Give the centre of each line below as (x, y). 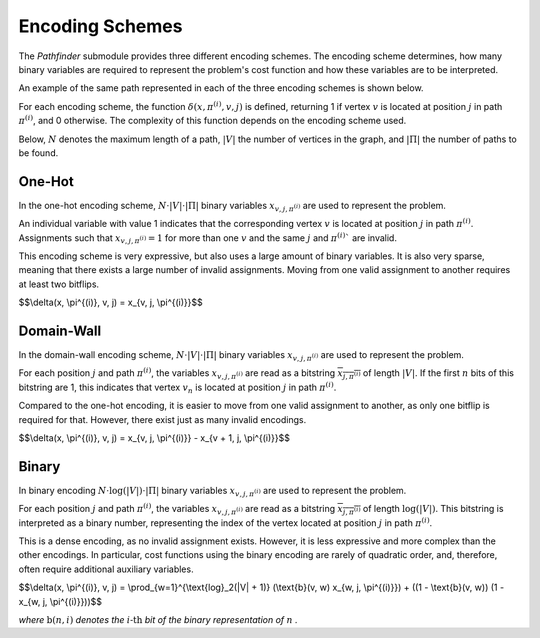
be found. (38, 152)
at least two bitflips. (59, 284)
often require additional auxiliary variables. (106, 569)
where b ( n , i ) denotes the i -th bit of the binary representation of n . (158, 620)
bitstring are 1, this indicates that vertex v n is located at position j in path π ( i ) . (177, 387)
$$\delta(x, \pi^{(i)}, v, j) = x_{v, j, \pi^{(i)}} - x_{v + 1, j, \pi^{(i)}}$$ (154, 438)
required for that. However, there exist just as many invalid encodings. (162, 419)
